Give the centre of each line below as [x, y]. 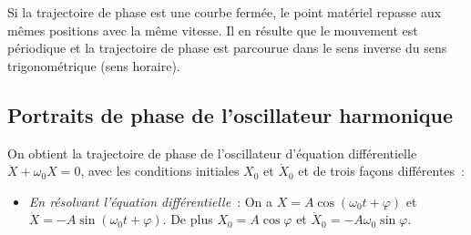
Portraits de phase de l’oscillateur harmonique [230, 114]
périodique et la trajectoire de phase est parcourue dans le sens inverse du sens [227, 48]
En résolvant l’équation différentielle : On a [151, 201]
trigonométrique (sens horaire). [94, 65]
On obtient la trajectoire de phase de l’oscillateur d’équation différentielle [212, 153]
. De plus [188, 219]
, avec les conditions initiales [160, 171]
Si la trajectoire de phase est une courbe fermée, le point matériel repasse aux [225, 12]
